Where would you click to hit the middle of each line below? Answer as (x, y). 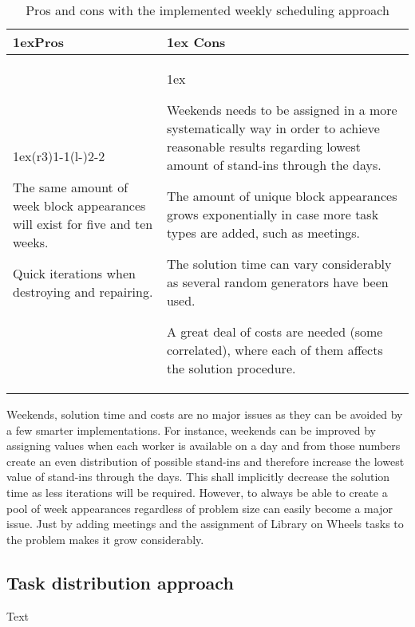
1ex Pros (38, 42)
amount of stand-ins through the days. (274, 165)
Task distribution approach (120, 582)
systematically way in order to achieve (273, 128)
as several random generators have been (277, 282)
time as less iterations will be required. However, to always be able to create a (197, 492)
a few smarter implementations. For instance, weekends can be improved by (192, 430)
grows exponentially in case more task (273, 214)
